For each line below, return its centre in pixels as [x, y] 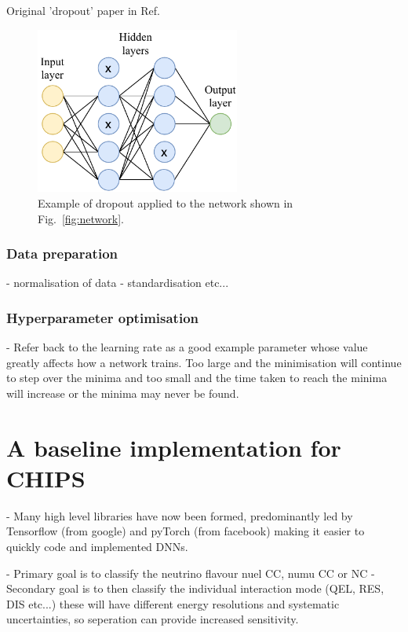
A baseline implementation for [174, 447]
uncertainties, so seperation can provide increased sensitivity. [153, 619]
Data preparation [62, 254]
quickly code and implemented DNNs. [97, 546]
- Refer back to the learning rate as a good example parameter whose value [187, 347]
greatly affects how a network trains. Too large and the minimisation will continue [204, 362]
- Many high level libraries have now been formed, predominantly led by [180, 515]
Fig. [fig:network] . [81, 218]
